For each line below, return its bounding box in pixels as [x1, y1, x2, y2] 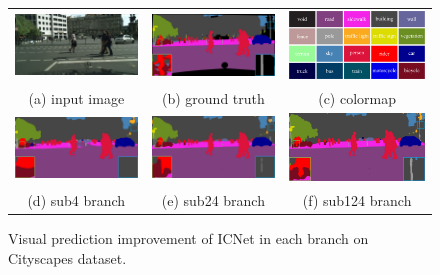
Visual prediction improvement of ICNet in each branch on [8, 228, 369, 249]
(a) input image [28, 87, 125, 108]
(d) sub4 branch [27, 190, 126, 211]
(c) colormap [318, 87, 397, 108]
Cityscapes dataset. [8, 247, 127, 268]
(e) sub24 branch [161, 190, 265, 211]
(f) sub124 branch [302, 190, 412, 211]
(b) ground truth [161, 87, 265, 108]
